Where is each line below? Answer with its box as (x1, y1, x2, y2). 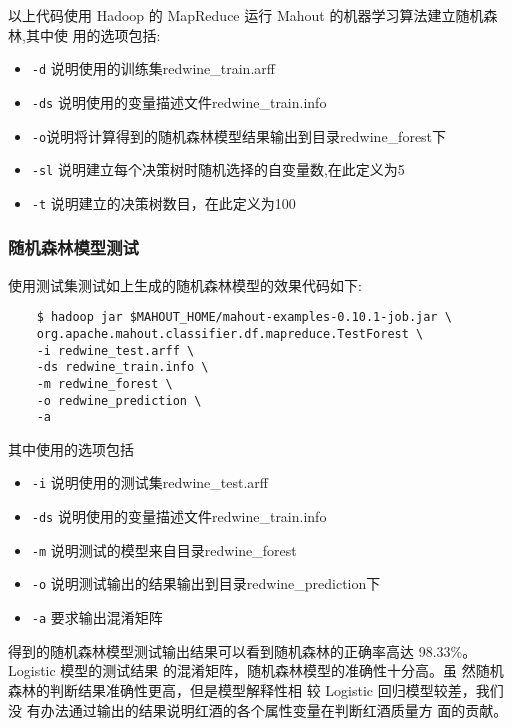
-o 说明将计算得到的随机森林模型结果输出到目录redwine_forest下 (31, 125, 447, 146)
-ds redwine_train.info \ (36, 360, 209, 375)
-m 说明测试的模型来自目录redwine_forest (31, 539, 297, 560)
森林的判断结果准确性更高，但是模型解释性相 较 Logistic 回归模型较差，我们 (8, 679, 504, 700)
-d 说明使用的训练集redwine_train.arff (31, 58, 275, 79)
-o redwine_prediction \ (36, 393, 202, 408)
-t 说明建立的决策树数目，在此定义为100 (31, 192, 296, 213)
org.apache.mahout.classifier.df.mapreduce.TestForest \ (36, 326, 424, 341)
